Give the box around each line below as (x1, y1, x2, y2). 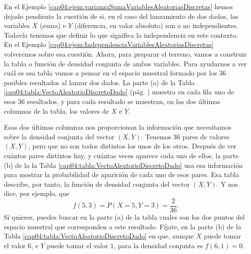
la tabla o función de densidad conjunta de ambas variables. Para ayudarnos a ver (4, 58, 247, 68)
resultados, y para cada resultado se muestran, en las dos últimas (27, 96, 220, 106)
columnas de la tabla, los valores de (4, 105, 109, 116)
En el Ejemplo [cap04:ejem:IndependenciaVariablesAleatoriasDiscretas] (4, 39, 214, 49)
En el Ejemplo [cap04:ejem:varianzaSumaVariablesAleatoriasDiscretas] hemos (4, 1, 233, 11)
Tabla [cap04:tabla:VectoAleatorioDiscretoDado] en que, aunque (4, 231, 194, 241)
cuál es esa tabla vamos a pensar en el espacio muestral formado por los (4, 68, 217, 78)
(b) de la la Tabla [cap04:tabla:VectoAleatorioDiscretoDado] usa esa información (4, 160, 243, 170)
